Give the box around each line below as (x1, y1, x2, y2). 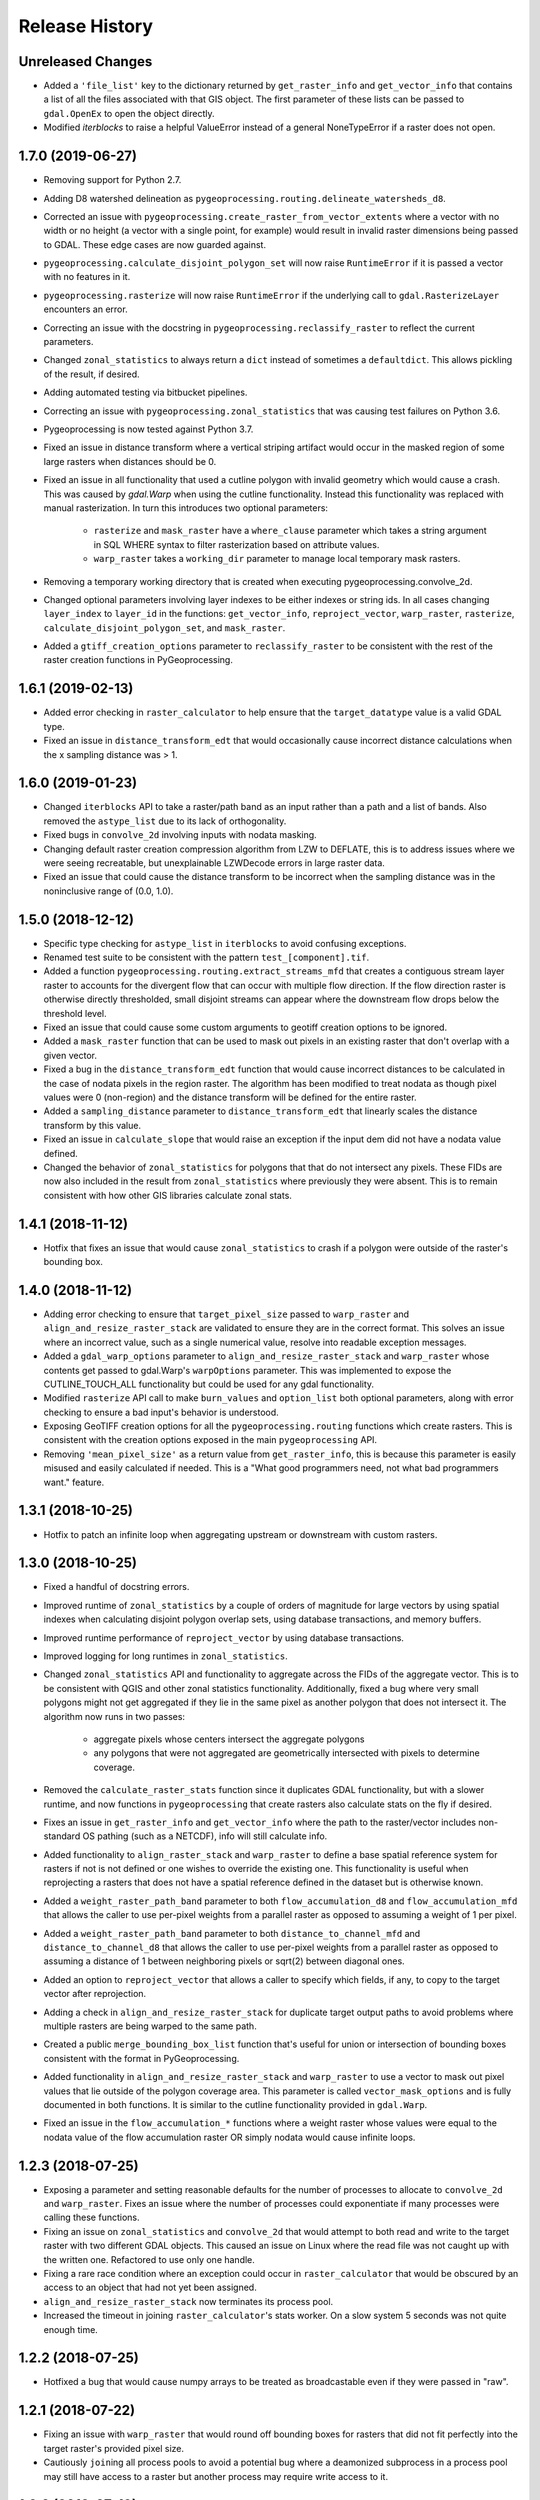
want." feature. (43, 1476, 105, 1488)
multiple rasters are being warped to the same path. (43, 2020, 257, 2032)
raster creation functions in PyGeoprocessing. (43, 654, 234, 666)
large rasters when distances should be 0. (43, 455, 217, 467)
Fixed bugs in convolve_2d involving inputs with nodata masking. (43, 829, 317, 841)
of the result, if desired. (43, 368, 140, 380)
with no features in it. (43, 271, 131, 283)
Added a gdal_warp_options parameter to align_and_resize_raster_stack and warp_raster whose (43, 1350, 490, 1362)
